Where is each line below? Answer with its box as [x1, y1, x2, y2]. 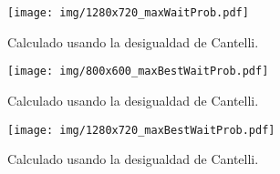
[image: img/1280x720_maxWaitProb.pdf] [7, 6, 249, 19]
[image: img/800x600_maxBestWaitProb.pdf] [7, 65, 269, 78]
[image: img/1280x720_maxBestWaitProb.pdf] [7, 123, 275, 137]
